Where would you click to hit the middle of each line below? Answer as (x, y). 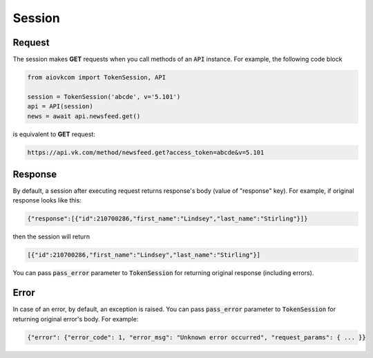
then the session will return (51, 237)
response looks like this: (47, 200)
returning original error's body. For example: (76, 319)
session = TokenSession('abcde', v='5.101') (104, 96)
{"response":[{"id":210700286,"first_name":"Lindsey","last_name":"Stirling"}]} (168, 219)
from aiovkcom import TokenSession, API (96, 77)
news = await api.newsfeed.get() (84, 116)
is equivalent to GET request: (54, 134)
